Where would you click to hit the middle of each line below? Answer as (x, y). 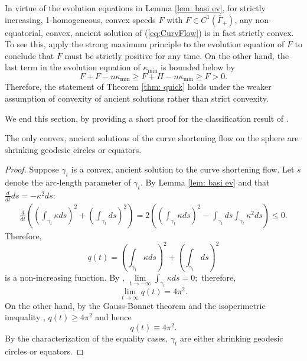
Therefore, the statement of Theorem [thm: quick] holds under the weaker (138, 87)
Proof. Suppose (32, 169)
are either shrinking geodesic (232, 338)
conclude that (30, 55)
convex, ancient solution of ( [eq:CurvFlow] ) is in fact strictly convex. (170, 32)
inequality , (25, 317)
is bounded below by (198, 67)
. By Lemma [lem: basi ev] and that (205, 182)
